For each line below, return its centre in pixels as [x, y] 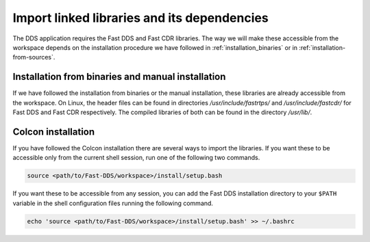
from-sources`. [34, 57]
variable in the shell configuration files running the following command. [113, 203]
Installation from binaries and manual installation [119, 77]
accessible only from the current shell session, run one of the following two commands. [136, 158]
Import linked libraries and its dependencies [140, 18]
